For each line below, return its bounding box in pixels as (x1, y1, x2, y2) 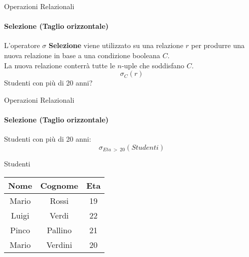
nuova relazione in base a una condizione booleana (4, 50, 160, 60)
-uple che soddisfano (121, 60, 185, 70)
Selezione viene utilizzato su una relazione (49, 40, 184, 51)
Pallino (47, 224, 72, 236)
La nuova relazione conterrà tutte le (4, 60, 115, 70)
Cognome (40, 179, 79, 191)
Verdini (46, 238, 73, 250)
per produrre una (191, 40, 245, 51)
